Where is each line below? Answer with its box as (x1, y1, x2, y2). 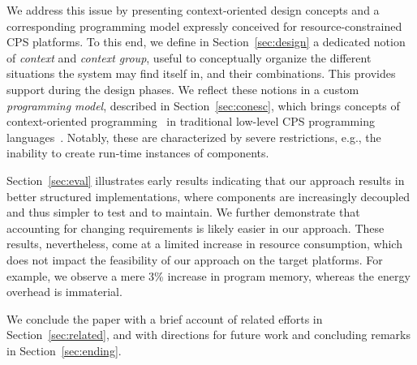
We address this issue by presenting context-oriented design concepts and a (6, 2, 380, 18)
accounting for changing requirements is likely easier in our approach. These (6, 219, 385, 236)
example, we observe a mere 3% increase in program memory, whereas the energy (6, 267, 411, 284)
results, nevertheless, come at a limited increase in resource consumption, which (6, 235, 402, 252)
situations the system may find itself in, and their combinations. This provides (6, 65, 396, 82)
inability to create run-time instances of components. (6, 144, 269, 161)
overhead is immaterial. (6, 283, 123, 300)
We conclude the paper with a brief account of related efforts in (6, 310, 323, 327)
